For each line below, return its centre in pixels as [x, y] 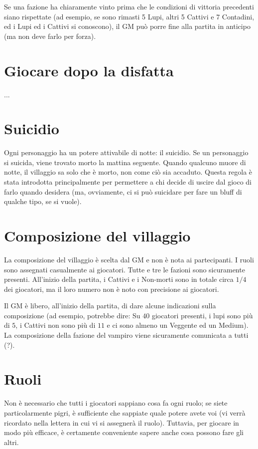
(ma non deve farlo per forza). [50, 36]
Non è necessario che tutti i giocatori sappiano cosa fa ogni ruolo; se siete [116, 403]
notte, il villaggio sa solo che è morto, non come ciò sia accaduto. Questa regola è [128, 172]
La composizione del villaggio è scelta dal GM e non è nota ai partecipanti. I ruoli [129, 259]
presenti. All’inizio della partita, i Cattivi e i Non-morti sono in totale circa [119, 279]
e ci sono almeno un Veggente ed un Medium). [178, 325]
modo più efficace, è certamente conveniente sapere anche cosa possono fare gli [124, 432]
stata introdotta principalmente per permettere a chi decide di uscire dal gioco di [128, 182]
